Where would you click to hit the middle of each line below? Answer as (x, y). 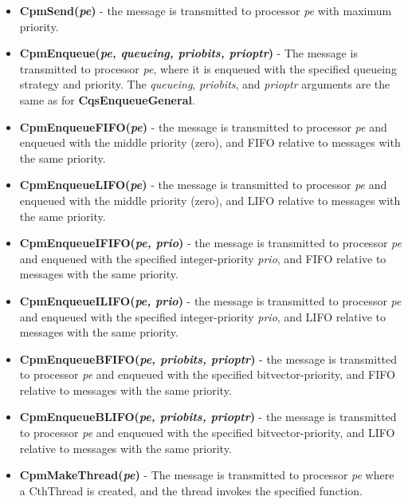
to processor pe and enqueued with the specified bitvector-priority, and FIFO (207, 374)
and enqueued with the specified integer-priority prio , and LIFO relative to (202, 316)
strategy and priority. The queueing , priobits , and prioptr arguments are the (205, 84)
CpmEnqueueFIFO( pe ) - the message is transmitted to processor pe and (203, 126)
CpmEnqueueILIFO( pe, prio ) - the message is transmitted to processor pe (210, 300)
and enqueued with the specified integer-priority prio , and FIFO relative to (203, 258)
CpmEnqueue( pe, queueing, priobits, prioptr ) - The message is (188, 53)
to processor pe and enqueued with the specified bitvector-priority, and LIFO (207, 433)
